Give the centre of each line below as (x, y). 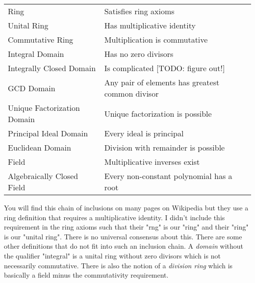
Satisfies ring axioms (139, 11)
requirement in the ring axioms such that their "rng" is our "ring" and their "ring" (126, 227)
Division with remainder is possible (165, 147)
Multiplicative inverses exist (152, 162)
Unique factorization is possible (158, 113)
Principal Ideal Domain (48, 133)
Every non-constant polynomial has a (168, 176)
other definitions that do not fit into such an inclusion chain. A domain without (124, 246)
